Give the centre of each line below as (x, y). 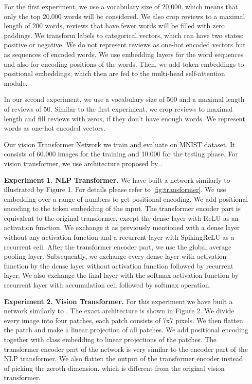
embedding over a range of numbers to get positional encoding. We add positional (126, 199)
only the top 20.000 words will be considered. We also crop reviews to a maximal (125, 16)
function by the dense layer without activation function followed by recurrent (119, 265)
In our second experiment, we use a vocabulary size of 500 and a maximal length (124, 99)
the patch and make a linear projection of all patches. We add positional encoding (126, 330)
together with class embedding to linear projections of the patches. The (110, 339)
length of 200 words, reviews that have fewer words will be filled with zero (114, 26)
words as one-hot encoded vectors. (55, 128)
